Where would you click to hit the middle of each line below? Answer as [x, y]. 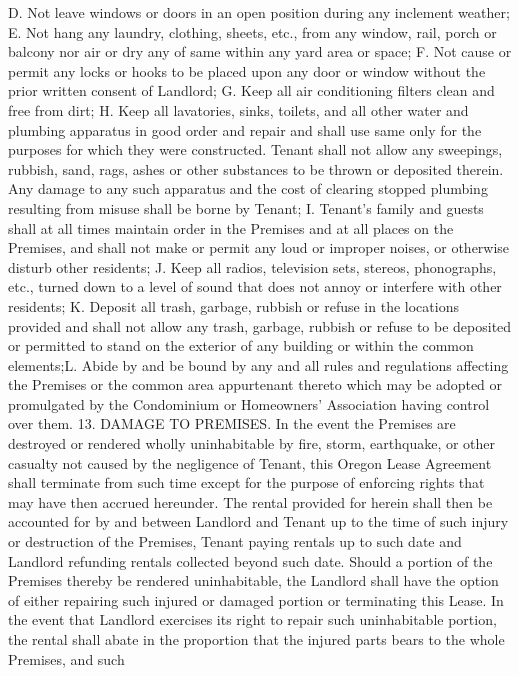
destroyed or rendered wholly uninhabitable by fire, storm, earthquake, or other [252, 443]
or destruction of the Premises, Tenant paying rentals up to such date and [235, 541]
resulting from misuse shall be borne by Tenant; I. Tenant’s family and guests [246, 207]
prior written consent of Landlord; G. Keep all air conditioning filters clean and [251, 90]
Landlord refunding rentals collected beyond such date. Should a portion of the [250, 560]
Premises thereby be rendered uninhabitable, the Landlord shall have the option [253, 580]
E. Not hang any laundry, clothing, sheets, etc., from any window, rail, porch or [252, 31]
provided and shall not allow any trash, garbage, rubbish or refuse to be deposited [260, 325]
